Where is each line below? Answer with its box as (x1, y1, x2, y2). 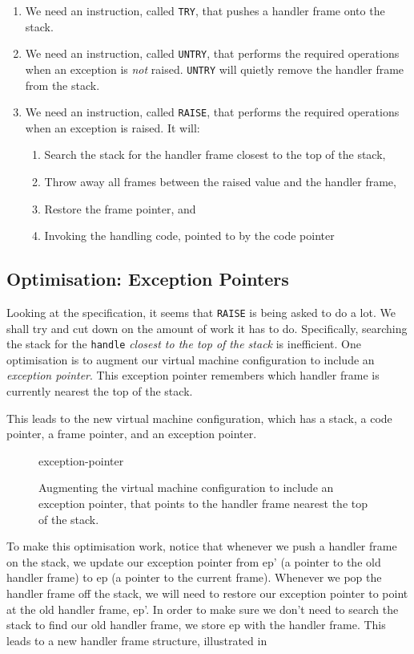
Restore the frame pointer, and (44, 200, 196, 217)
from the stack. (25, 76, 100, 93)
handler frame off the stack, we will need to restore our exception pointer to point (6, 585, 408, 602)
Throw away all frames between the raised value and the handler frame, (44, 173, 396, 189)
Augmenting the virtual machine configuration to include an (38, 479, 334, 496)
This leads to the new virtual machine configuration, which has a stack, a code (6, 409, 392, 426)
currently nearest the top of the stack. (6, 383, 193, 400)
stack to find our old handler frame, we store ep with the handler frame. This (6, 616, 386, 633)
